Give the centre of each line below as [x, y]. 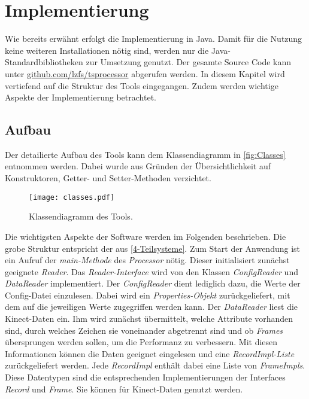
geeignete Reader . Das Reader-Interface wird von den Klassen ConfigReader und [152, 271]
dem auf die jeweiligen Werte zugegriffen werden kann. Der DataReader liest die [152, 307]
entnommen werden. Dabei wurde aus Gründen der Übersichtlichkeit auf [138, 166]
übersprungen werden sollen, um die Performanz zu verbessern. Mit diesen [141, 342]
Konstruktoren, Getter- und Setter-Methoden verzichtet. [108, 178]
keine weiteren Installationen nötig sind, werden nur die [107, 50]
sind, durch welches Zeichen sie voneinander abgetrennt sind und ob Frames [144, 330]
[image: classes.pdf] [72, 197]
